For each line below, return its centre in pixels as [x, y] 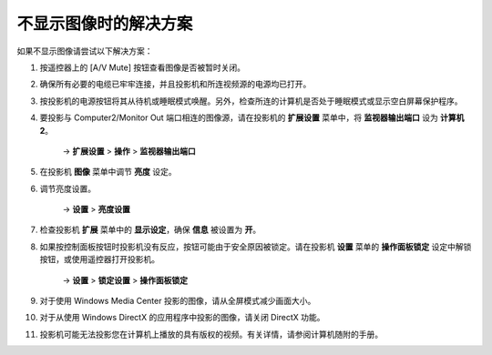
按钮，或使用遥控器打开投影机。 [99, 259]
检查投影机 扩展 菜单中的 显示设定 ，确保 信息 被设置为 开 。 [150, 230]
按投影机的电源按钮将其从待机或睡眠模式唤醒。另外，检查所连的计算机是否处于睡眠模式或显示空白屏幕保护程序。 [251, 101]
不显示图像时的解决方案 [105, 24]
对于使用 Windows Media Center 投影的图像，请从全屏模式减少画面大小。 [178, 301]
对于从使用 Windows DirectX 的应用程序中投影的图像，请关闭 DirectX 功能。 [182, 318]
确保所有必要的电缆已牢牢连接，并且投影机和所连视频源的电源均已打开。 [175, 84]
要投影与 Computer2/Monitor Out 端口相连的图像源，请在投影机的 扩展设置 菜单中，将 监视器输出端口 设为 [239, 117]
